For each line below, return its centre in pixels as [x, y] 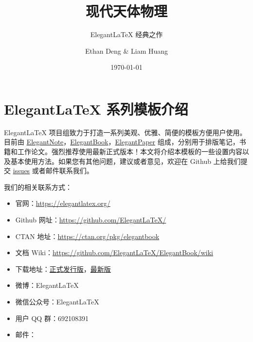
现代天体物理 [126, 11]
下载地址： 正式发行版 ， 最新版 [63, 269]
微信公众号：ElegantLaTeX [57, 301]
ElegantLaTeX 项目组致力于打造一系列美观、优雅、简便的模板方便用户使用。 [125, 132]
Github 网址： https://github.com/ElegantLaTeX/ [91, 220]
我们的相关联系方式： [38, 187]
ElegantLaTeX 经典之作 [126, 34]
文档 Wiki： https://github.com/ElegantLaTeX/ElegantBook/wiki [114, 252]
